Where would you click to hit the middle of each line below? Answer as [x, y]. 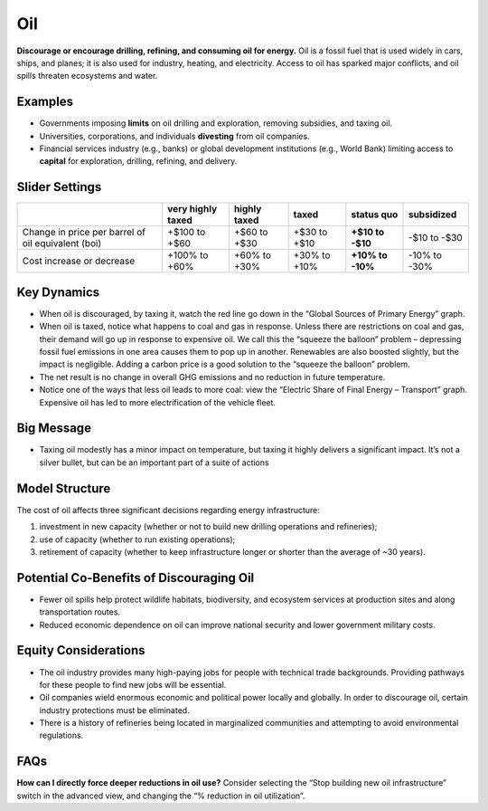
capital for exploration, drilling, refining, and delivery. [138, 161]
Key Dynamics [58, 292]
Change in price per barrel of [84, 233]
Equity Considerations [81, 650]
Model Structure [64, 488]
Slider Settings [59, 187]
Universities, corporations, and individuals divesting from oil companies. [175, 136]
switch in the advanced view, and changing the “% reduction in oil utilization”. [161, 796]
